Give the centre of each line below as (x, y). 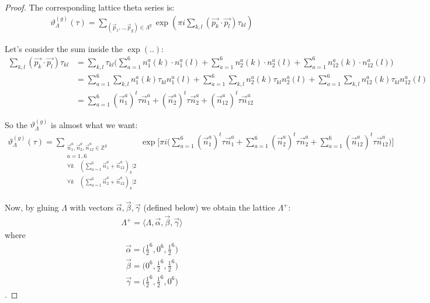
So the (16, 124)
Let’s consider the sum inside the (64, 48)
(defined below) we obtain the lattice (209, 207)
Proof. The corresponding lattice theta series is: (90, 7)
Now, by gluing (32, 207)
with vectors (92, 207)
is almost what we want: (94, 124)
